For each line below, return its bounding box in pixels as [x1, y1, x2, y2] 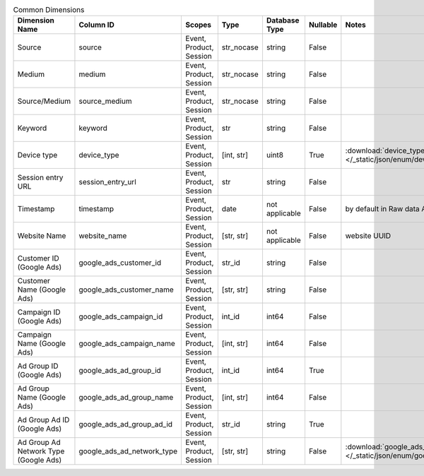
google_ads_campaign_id [78, 311, 163, 321]
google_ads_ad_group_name [78, 393, 174, 403]
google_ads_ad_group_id [78, 366, 162, 376]
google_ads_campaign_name [78, 339, 176, 349]
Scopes [185, 20, 212, 30]
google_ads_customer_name [78, 285, 174, 294]
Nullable [308, 20, 338, 30]
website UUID [345, 231, 391, 241]
